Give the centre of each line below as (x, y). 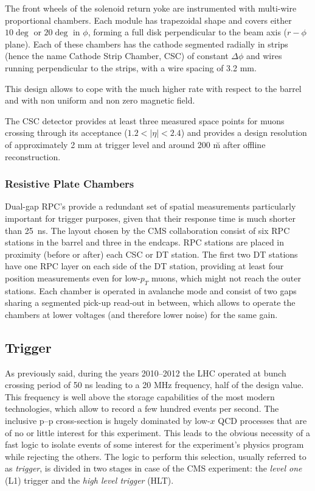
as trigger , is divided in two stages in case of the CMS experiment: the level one (154, 468)
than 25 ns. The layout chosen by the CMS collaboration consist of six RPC (147, 230)
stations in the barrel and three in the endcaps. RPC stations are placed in (145, 242)
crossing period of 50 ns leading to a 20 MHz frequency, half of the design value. (154, 385)
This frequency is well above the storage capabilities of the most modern (140, 396)
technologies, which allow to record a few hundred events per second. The (142, 408)
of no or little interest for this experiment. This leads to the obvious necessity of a (157, 432)
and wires (264, 56)
